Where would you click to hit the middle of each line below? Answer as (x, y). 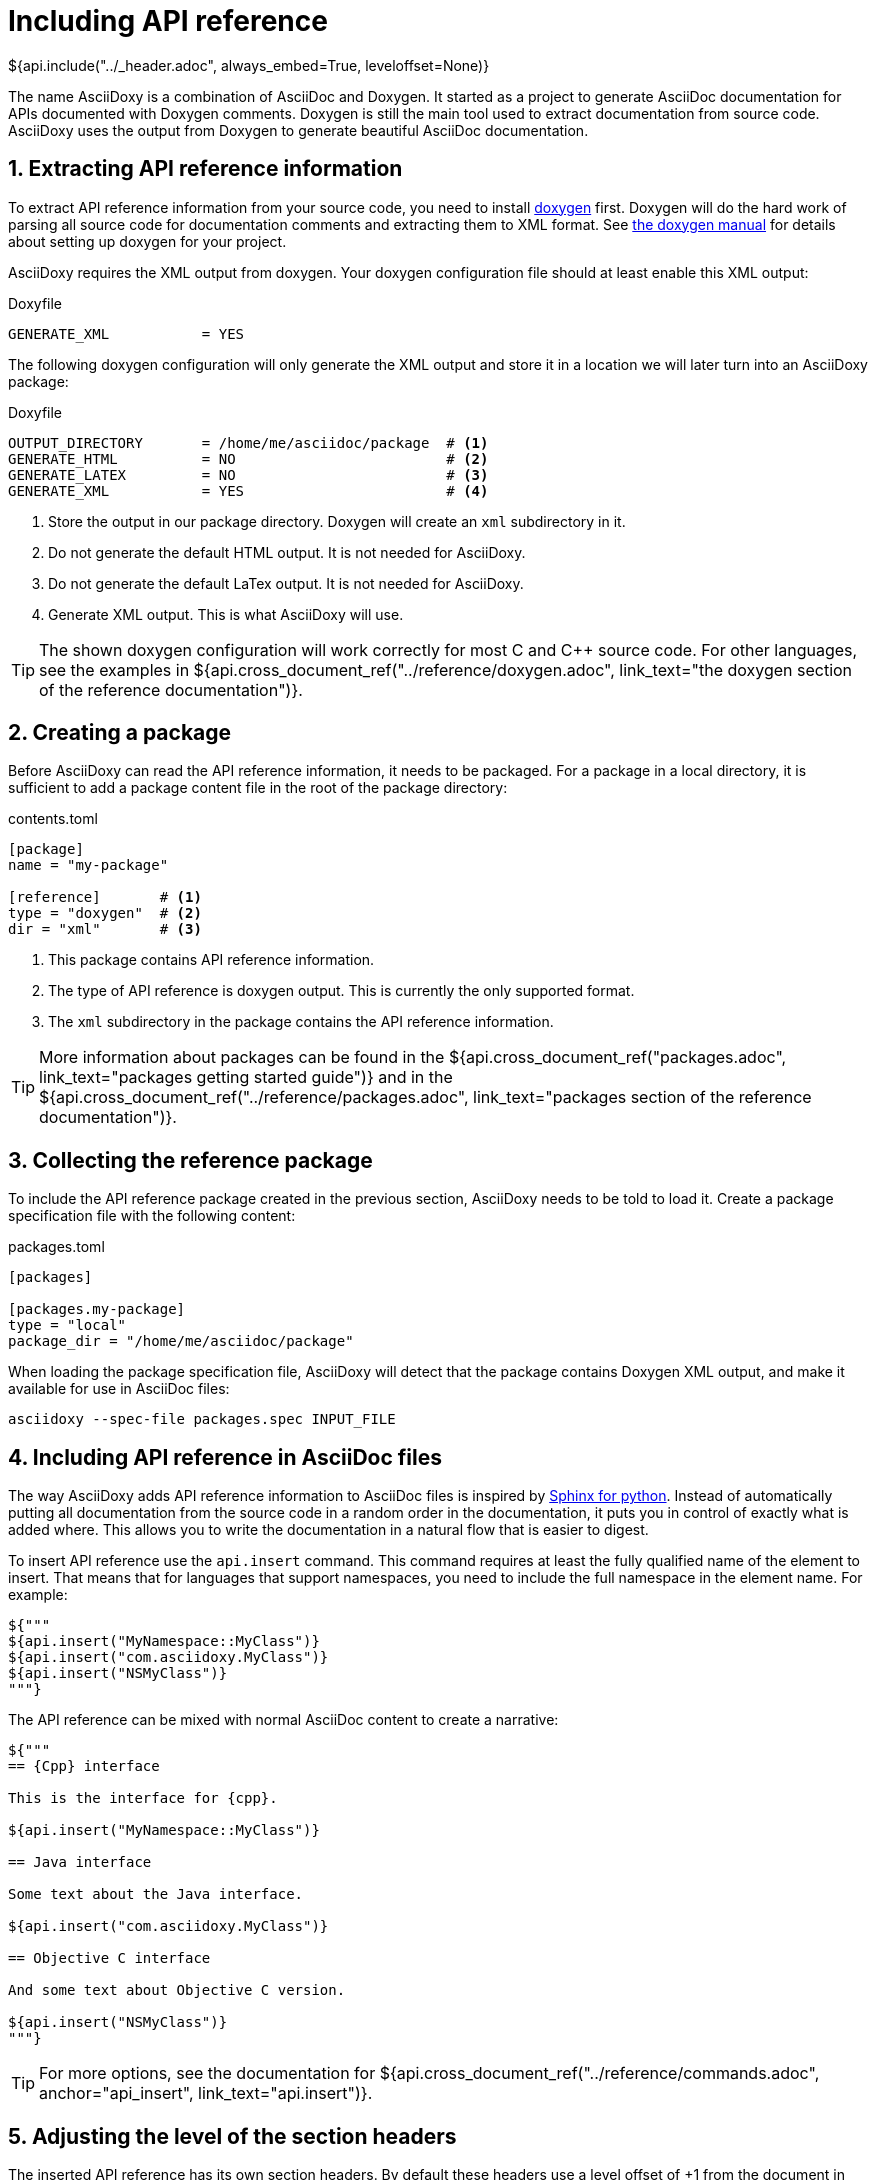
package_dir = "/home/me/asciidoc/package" (181, 1341)
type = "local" (67, 1325)
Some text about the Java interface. (156, 1894)
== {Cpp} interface (84, 1766)
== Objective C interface (109, 1958)
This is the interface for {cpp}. (143, 1798)
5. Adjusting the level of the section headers (232, 2136)
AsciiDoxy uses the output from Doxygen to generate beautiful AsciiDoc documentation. (298, 130)
